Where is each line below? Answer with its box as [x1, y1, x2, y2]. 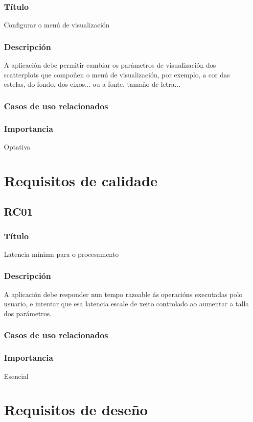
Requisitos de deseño [4, 399, 148, 420]
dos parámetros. [4, 308, 52, 318]
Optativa [4, 141, 31, 151]
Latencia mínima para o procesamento [4, 248, 119, 259]
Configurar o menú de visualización [4, 20, 110, 30]
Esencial [4, 371, 29, 381]
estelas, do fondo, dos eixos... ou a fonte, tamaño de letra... [4, 79, 181, 89]
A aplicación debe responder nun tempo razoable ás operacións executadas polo [4, 289, 243, 299]
